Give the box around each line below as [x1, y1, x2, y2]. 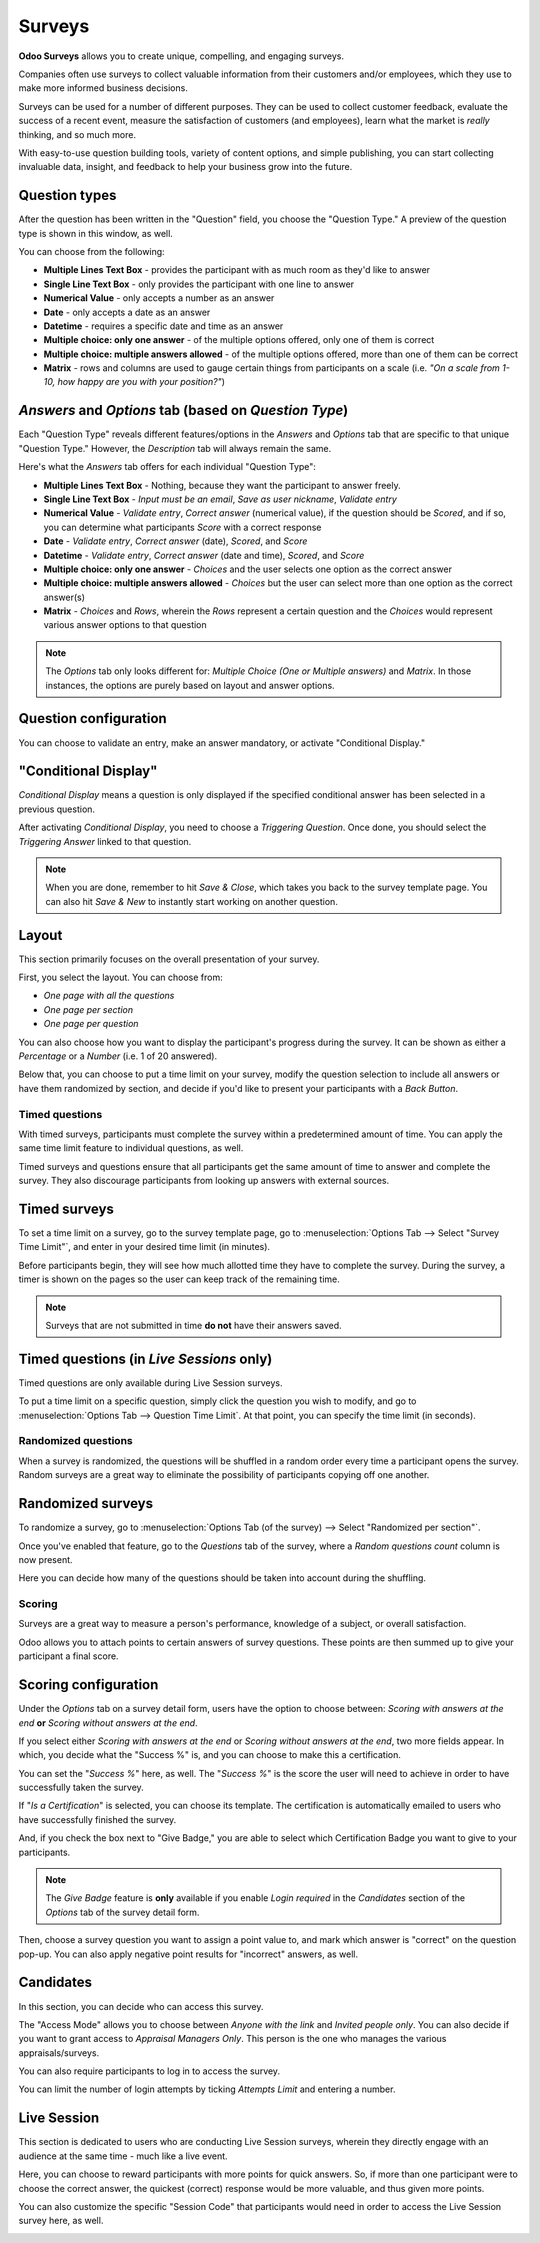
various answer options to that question [43, 619, 207, 631]
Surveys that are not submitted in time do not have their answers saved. [45, 1320, 342, 1331]
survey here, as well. [18, 2215, 104, 2227]
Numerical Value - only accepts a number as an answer [43, 292, 275, 304]
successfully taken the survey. [18, 1781, 144, 1794]
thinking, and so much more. [18, 128, 137, 140]
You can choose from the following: [18, 245, 165, 257]
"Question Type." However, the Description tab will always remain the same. [18, 442, 332, 454]
